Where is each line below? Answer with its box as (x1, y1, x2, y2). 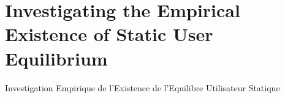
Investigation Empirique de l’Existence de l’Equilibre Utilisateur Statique (5, 81, 280, 94)
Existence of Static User (5, 21, 213, 47)
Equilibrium (5, 45, 108, 70)
